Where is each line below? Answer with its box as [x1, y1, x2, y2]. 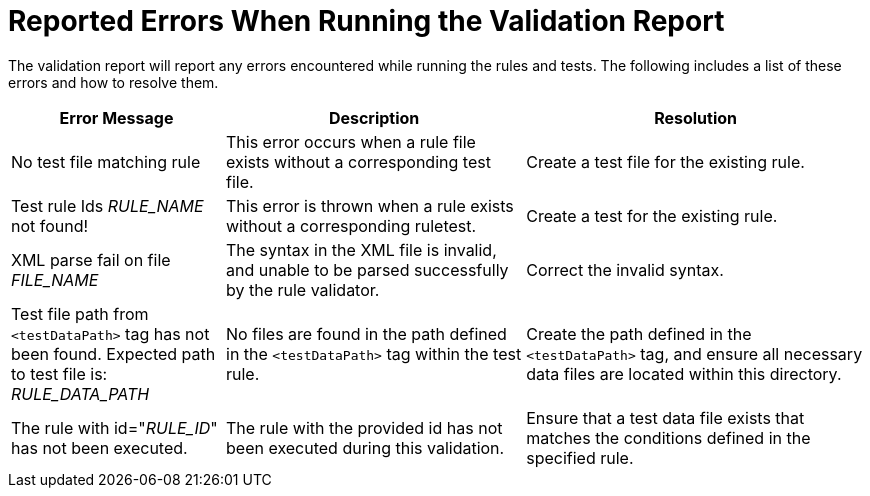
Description [328, 107, 420, 128]
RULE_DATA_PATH [11, 383, 150, 404]
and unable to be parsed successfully [226, 259, 509, 280]
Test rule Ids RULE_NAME [11, 195, 204, 216]
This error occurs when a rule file [226, 131, 476, 152]
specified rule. [526, 447, 634, 468]
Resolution [654, 107, 738, 128]
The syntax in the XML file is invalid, [226, 239, 497, 260]
